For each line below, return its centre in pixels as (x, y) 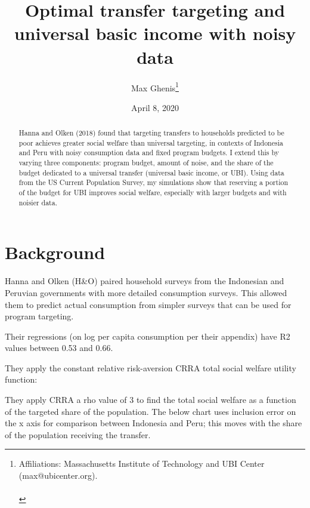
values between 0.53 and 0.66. (59, 348)
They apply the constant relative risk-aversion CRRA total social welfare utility (151, 367)
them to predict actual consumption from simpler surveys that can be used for (148, 304)
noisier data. (38, 202)
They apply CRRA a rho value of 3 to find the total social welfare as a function (151, 400)
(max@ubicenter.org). (58, 475)
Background (55, 252)
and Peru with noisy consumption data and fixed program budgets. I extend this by (149, 153)
